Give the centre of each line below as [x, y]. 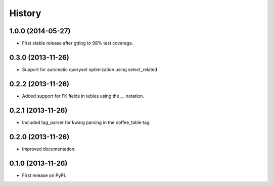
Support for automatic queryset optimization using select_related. [90, 69]
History [25, 13]
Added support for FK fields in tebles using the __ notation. [83, 96]
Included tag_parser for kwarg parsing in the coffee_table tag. [86, 122]
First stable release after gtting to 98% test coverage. [78, 43]
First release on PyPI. [44, 175]
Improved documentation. [49, 149]
